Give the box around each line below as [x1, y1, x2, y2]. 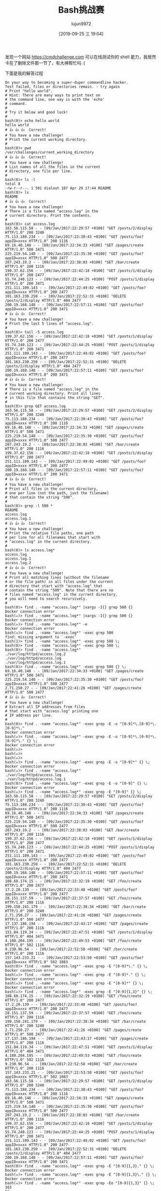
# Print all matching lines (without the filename [5, 575, 109, 580]
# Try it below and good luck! [5, 110, 68, 115]
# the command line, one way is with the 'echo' [5, 97, 105, 102]
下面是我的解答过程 [5, 70, 44, 76]
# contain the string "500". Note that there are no [5, 587, 114, 593]
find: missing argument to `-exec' [5, 635, 77, 639]
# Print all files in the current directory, [5, 486, 98, 491]
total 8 [5, 181, 21, 186]
